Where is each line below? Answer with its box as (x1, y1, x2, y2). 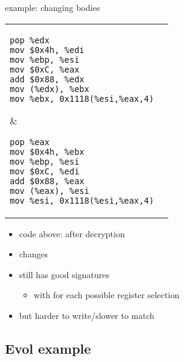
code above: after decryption (19, 227, 125, 240)
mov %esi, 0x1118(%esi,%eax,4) (10, 195, 154, 206)
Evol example (5, 338, 91, 357)
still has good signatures (19, 268, 109, 281)
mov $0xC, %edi (10, 166, 80, 176)
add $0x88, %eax (10, 176, 84, 186)
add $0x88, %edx (10, 74, 84, 84)
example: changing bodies (5, 1, 100, 13)
